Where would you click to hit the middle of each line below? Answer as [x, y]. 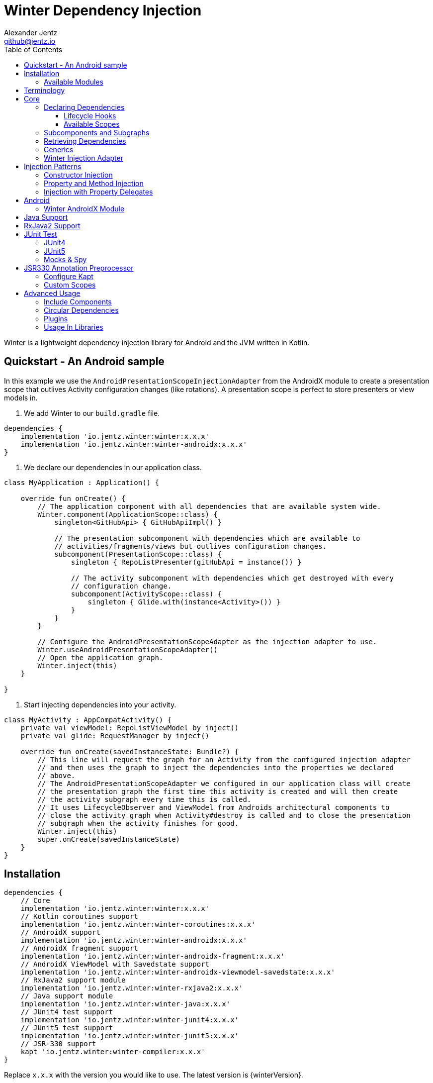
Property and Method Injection [94, 183]
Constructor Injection [78, 175]
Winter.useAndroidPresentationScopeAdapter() [128, 649]
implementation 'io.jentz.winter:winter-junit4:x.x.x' [130, 1020]
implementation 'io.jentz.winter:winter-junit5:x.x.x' [130, 1036]
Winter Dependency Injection [103, 10]
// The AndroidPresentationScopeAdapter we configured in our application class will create [224, 783]
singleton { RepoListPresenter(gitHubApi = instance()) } [186, 562]
